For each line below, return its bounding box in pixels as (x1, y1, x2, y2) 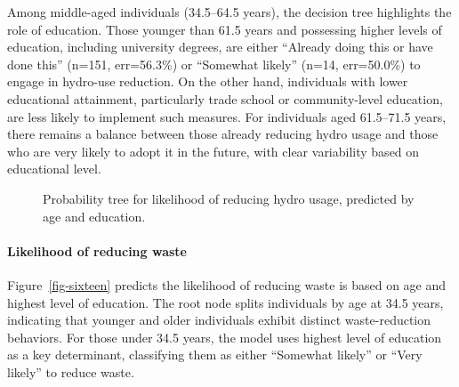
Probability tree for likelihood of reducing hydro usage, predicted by (43, 189, 415, 207)
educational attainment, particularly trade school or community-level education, (7, 89, 443, 108)
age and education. (43, 206, 146, 225)
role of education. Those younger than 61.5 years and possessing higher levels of (7, 20, 442, 38)
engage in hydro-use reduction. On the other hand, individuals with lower (7, 72, 408, 91)
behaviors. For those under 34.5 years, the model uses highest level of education (7, 327, 442, 346)
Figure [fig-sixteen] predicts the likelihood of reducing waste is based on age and (7, 275, 447, 294)
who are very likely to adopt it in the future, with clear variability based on (7, 141, 420, 160)
